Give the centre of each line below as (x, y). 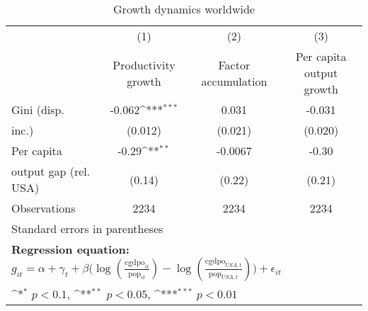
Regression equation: (70, 249)
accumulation (234, 81)
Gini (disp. (38, 109)
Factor (234, 64)
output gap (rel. (51, 171)
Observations (44, 208)
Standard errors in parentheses (87, 228)
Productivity (144, 64)
